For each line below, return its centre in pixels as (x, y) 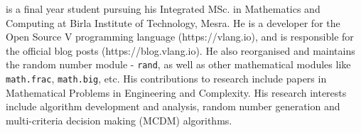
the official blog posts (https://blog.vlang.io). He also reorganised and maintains (180, 50)
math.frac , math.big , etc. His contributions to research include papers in (166, 79)
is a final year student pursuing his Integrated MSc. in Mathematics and (163, 9)
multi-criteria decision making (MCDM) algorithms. (119, 120)
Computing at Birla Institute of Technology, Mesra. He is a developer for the (173, 22)
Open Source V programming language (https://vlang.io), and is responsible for (180, 37)
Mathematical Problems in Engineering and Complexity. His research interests (176, 92)
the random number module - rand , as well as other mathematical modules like (178, 64)
